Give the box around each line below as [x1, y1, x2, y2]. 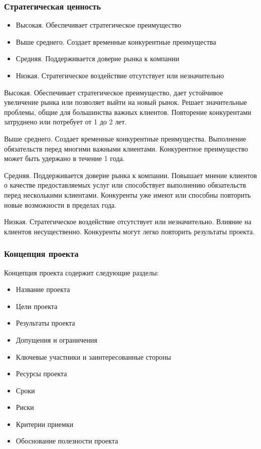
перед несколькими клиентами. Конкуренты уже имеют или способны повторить [4, 189, 251, 200]
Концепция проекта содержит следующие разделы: [4, 267, 159, 277]
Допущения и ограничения [16, 334, 97, 345]
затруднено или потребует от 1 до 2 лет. [4, 116, 127, 127]
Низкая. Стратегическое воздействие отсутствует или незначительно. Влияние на [4, 216, 251, 227]
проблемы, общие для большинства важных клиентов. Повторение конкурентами [4, 106, 251, 117]
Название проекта [16, 284, 70, 294]
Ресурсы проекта [16, 368, 67, 379]
